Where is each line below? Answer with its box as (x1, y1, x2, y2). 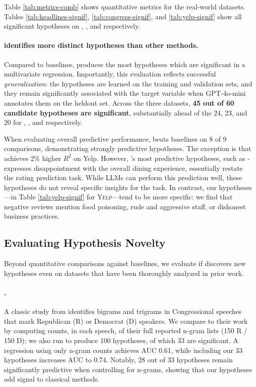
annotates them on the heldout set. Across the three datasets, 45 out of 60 (4, 97, 234, 108)
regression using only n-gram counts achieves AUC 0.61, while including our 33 (4, 345, 243, 355)
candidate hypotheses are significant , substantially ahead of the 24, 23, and (4, 107, 248, 117)
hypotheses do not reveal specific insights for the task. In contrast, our (4, 182, 217, 192)
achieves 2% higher (4, 153, 61, 163)
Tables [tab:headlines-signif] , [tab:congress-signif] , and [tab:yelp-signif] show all (4, 11, 242, 21)
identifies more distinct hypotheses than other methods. (4, 40, 198, 50)
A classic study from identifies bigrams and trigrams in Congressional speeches (4, 306, 242, 316)
